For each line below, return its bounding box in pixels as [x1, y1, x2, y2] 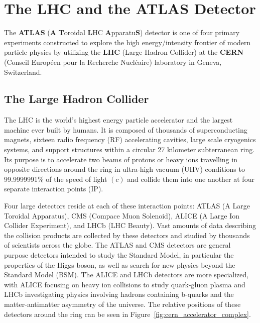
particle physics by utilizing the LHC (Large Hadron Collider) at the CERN [4, 47, 243, 57]
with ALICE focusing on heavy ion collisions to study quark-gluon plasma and [4, 279, 245, 289]
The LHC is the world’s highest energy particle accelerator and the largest [4, 115, 233, 125]
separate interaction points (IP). [4, 183, 103, 194]
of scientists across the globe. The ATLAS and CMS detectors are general [4, 240, 231, 250]
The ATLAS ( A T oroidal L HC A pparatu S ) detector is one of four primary [4, 27, 240, 38]
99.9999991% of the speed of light [4, 173, 107, 184]
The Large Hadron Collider [4, 91, 149, 106]
